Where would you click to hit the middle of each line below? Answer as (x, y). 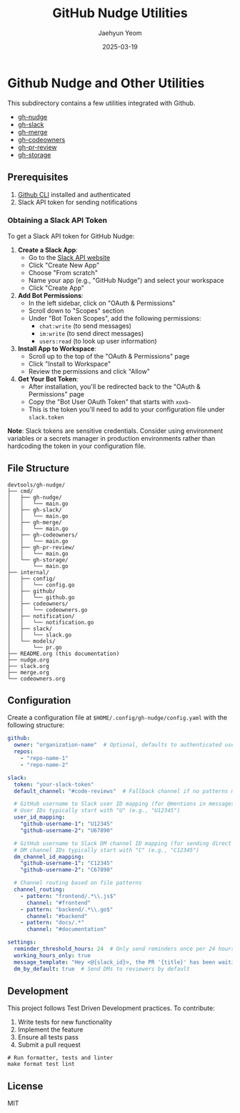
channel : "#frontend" (59, 903)
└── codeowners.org (36, 679)
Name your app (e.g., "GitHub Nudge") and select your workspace (126, 280)
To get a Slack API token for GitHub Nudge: (71, 236)
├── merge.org (29, 672)
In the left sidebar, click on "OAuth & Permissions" (102, 303)
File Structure (38, 468)
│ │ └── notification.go (51, 622)
